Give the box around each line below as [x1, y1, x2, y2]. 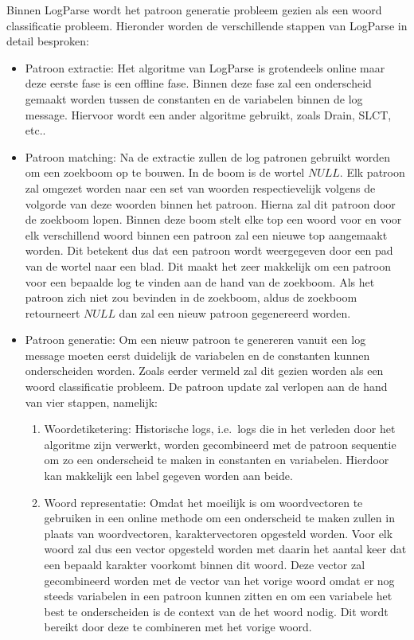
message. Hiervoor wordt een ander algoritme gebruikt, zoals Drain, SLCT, [25, 106, 392, 123]
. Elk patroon [339, 164, 405, 181]
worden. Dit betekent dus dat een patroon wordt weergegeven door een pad [25, 242, 393, 259]
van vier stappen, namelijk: [25, 393, 158, 410]
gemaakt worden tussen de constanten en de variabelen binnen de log [25, 90, 363, 107]
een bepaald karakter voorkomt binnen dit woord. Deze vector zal [44, 556, 365, 572]
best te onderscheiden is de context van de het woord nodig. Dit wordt [44, 603, 389, 619]
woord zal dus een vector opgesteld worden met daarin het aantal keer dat [44, 540, 407, 557]
